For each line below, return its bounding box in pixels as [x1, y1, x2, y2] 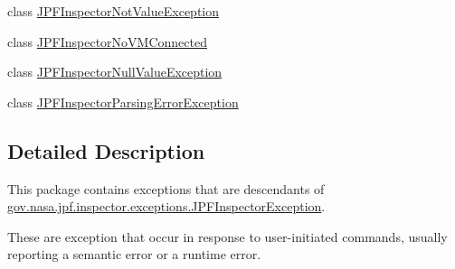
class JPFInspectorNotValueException [7, 2, 220, 20]
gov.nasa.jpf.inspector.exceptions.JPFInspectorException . [7, 197, 326, 216]
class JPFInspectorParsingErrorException [7, 92, 239, 111]
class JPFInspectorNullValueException [7, 62, 223, 81]
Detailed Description [7, 136, 205, 164]
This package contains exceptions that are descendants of [7, 179, 325, 198]
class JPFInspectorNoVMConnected [7, 32, 207, 51]
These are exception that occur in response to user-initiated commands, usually [7, 227, 448, 246]
